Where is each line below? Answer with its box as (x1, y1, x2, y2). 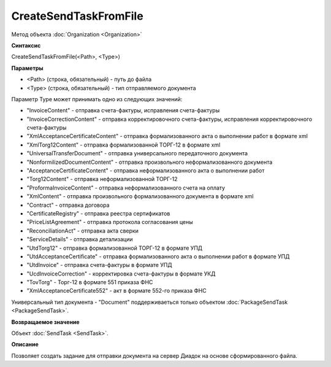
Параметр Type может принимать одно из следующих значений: (11, 95, 183, 102)
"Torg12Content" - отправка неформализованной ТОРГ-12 (26, 176, 178, 183)
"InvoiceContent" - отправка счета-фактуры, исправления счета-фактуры (26, 107, 220, 114)
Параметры (11, 64, 44, 72)
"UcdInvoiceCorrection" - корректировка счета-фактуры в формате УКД (26, 270, 216, 277)
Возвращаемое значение (11, 318, 80, 325)
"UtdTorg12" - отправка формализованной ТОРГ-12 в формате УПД (26, 244, 203, 252)
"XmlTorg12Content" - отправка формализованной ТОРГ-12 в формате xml (26, 141, 221, 149)
